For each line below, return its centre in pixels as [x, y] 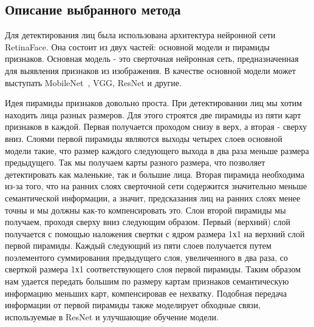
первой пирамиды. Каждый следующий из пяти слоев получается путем [138, 245]
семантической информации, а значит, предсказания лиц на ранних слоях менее [153, 197]
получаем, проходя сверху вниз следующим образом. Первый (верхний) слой [148, 222]
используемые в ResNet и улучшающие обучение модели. [112, 316]
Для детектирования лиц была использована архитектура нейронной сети [140, 35]
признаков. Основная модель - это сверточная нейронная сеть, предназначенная [152, 59]
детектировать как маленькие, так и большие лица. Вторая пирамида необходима [155, 174]
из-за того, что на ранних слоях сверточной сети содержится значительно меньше [156, 186]
